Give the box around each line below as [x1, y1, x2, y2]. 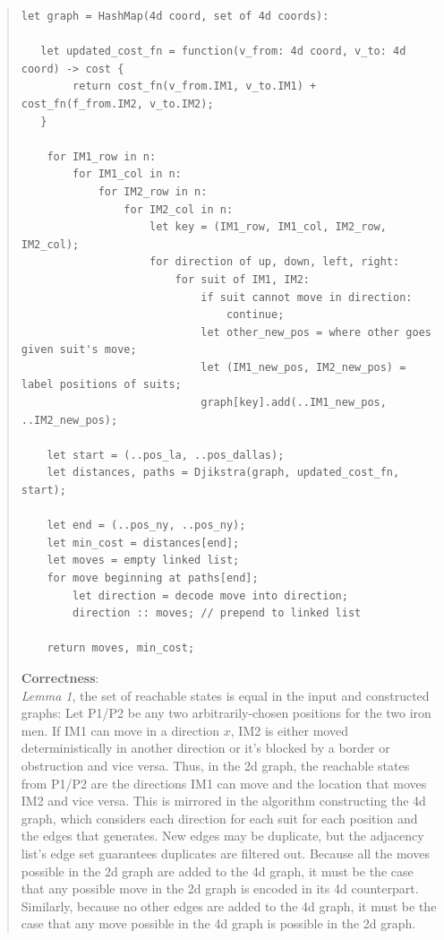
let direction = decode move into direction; [73, 589, 348, 602]
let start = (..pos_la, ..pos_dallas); [47, 448, 285, 461]
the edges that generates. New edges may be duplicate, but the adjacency [21, 826, 424, 845]
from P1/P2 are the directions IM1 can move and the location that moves [21, 773, 427, 792]
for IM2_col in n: [124, 203, 234, 216]
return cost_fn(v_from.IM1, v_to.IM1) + [73, 80, 317, 93]
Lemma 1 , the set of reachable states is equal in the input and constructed [21, 686, 430, 704]
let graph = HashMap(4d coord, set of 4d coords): [21, 10, 329, 22]
